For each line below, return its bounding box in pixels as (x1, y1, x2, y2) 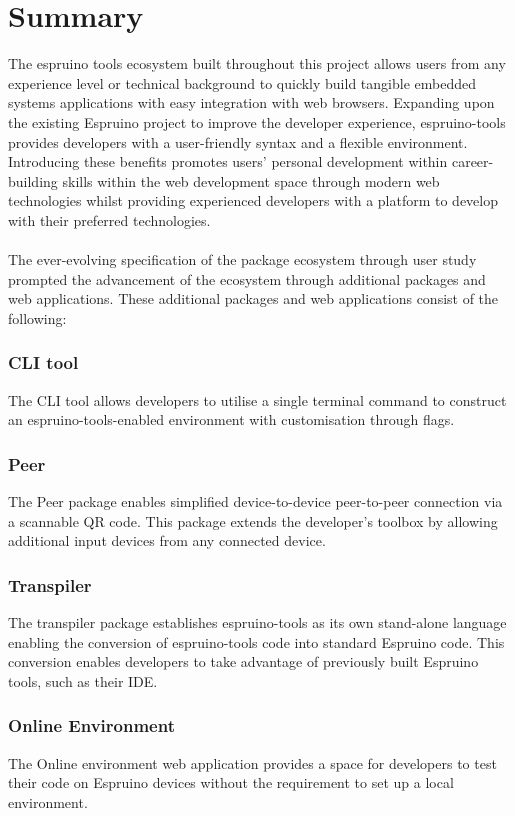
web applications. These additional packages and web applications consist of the (8, 288, 499, 309)
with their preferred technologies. (8, 209, 211, 230)
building (8, 170, 58, 191)
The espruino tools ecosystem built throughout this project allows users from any (8, 53, 506, 74)
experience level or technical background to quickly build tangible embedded (8, 72, 476, 93)
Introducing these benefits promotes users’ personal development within (8, 151, 448, 172)
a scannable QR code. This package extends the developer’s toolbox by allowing (8, 510, 498, 531)
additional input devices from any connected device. (8, 530, 326, 551)
